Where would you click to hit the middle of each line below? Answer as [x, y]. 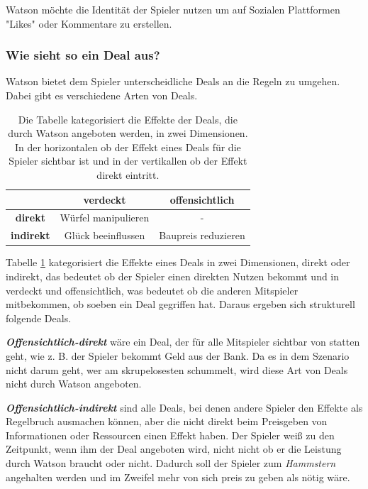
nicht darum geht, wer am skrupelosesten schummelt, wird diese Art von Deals [177, 369]
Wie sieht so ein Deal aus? [83, 55]
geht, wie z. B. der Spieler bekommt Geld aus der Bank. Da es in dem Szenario [178, 355]
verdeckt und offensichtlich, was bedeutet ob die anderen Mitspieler [152, 290]
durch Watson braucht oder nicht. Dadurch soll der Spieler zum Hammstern [171, 463]
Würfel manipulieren [105, 218]
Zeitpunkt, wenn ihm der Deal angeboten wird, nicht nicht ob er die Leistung [174, 449]
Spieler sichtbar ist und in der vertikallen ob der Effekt [128, 161]
